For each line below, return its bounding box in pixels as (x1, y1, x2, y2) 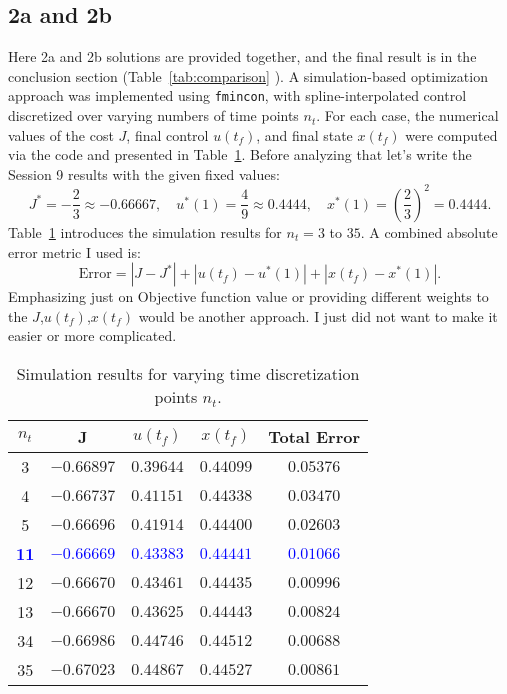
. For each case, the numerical (316, 105, 499, 126)
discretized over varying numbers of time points (8, 105, 299, 126)
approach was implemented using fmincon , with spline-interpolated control (8, 85, 467, 106)
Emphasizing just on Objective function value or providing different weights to (8, 286, 489, 307)
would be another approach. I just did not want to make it (138, 305, 498, 326)
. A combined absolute (360, 221, 498, 242)
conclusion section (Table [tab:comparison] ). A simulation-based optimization (8, 65, 488, 86)
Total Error (268, 424, 361, 448)
